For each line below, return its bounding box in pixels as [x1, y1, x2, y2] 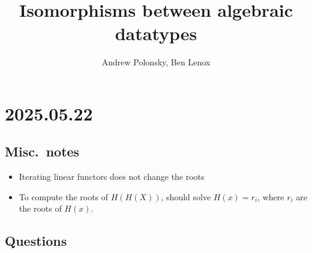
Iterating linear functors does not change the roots [19, 170, 205, 183]
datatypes [115, 21, 197, 46]
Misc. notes [5, 142, 80, 161]
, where [257, 190, 284, 203]
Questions [5, 231, 67, 250]
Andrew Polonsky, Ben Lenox [101, 56, 211, 68]
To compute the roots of [19, 190, 109, 203]
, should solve [161, 190, 211, 203]
